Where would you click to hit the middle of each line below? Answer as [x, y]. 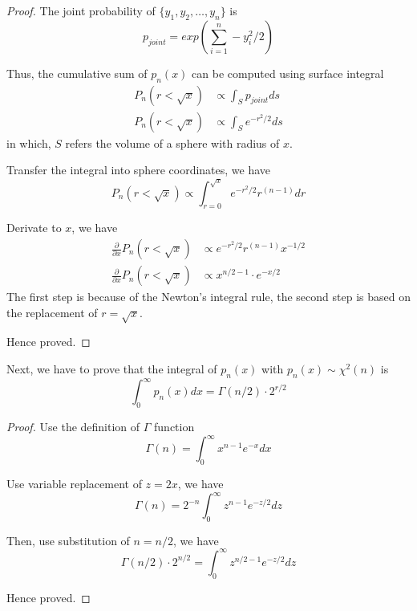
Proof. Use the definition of [73, 427]
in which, [29, 143]
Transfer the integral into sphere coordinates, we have [139, 170]
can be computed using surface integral [288, 73]
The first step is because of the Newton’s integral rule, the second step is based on [208, 297]
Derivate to [34, 228]
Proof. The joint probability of [81, 10]
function [174, 427]
